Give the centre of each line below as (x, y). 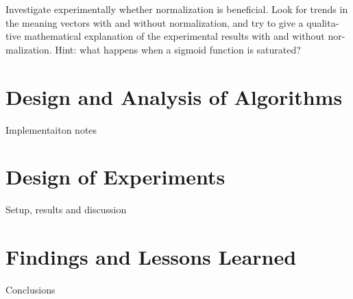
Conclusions (31, 289)
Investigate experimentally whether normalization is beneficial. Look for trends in (177, 9)
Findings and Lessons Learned (151, 256)
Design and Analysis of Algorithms (174, 96)
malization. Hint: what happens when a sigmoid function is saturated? (153, 49)
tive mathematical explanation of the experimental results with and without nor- (175, 36)
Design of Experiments (115, 177)
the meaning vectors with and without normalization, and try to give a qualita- (172, 22)
